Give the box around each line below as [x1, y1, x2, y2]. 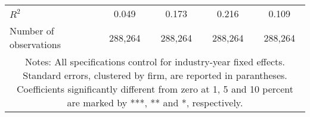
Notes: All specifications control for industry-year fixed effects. [24, 55, 286, 68]
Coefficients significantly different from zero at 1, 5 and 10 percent [17, 82, 293, 96]
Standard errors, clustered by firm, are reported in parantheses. [23, 68, 287, 82]
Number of [10, 24, 54, 37]
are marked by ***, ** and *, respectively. [67, 96, 243, 109]
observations [10, 37, 61, 51]
